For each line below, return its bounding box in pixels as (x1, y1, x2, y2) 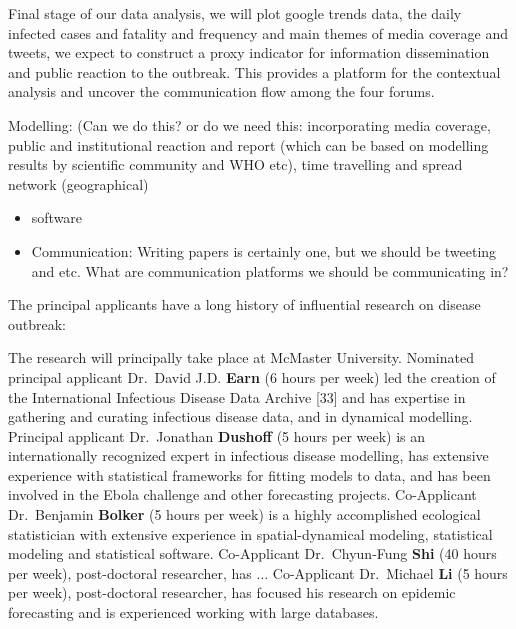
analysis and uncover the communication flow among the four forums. (8, 81, 435, 102)
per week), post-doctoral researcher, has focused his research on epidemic (8, 582, 456, 603)
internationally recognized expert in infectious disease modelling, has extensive (8, 445, 489, 466)
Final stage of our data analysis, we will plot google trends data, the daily (8, 3, 462, 23)
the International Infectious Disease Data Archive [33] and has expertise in (8, 386, 466, 407)
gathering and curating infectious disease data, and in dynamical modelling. (8, 406, 473, 427)
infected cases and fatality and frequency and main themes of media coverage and (8, 22, 509, 43)
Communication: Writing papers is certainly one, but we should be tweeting (31, 240, 497, 261)
